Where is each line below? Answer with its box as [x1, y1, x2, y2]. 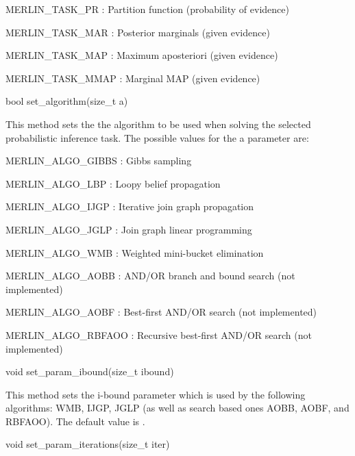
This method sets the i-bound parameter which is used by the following [5, 387, 306, 401]
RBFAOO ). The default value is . [5, 414, 145, 428]
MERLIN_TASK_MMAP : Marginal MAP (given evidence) [5, 71, 260, 85]
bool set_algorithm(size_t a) [5, 94, 128, 108]
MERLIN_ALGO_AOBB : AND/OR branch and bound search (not [5, 268, 295, 283]
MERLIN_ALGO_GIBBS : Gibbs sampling [5, 153, 192, 168]
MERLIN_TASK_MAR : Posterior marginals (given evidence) [5, 25, 270, 39]
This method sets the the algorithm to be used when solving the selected [5, 116, 311, 131]
